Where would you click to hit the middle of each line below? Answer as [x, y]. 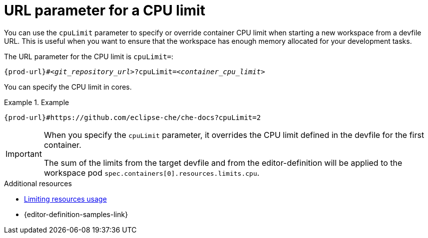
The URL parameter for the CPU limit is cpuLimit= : [89, 56]
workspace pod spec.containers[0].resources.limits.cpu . [152, 173]
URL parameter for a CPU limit [105, 10]
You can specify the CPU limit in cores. [68, 87]
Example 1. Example [37, 102]
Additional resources [38, 183]
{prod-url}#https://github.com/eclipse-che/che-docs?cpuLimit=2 [133, 117]
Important [24, 154]
